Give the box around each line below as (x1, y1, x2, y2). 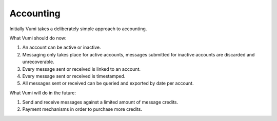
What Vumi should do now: (9, 35, 67, 41)
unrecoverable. (22, 59, 54, 65)
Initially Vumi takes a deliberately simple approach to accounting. (9, 26, 147, 32)
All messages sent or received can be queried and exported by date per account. (22, 80, 194, 87)
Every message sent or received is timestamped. (22, 73, 126, 79)
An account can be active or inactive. (22, 44, 101, 51)
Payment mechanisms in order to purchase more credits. (22, 106, 142, 112)
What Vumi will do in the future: (9, 90, 76, 96)
